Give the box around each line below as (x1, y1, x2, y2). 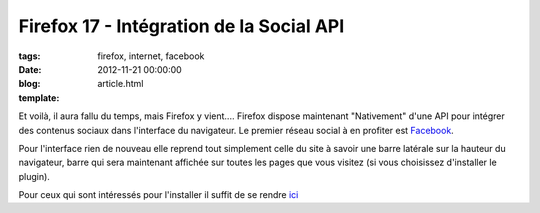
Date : (18, 63, 42, 75)
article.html (97, 78, 144, 90)
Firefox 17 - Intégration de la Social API (18, 15, 345, 37)
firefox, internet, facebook (97, 50, 205, 62)
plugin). (18, 170, 50, 182)
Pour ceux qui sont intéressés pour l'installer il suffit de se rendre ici (18, 189, 299, 201)
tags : (18, 50, 41, 62)
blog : (18, 78, 41, 90)
